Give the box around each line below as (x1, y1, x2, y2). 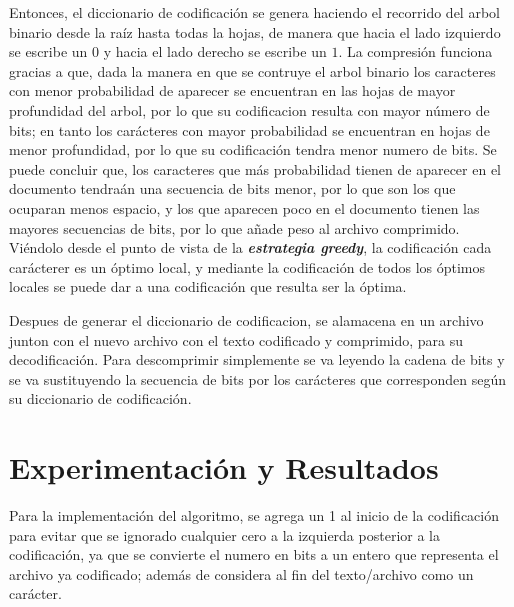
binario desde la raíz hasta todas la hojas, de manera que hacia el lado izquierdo (9, 21, 501, 42)
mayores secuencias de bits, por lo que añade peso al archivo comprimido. (9, 217, 460, 238)
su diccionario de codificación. (9, 388, 192, 409)
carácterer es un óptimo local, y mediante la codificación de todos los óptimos (9, 256, 485, 277)
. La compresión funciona (338, 41, 493, 62)
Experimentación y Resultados (9, 447, 439, 488)
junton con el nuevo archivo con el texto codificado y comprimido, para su (9, 329, 464, 350)
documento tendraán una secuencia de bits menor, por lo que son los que (9, 178, 456, 199)
